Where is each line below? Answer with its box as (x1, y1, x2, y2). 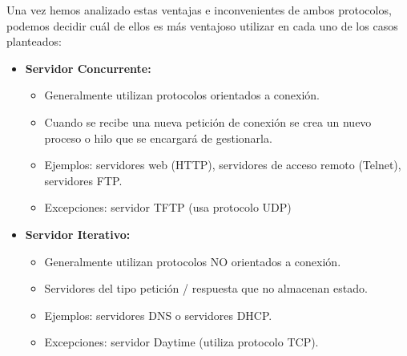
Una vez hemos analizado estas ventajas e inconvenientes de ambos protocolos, (6, 2, 392, 18)
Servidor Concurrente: (25, 59, 151, 76)
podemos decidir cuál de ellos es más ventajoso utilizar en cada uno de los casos (6, 17, 398, 34)
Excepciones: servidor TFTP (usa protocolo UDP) (44, 199, 292, 216)
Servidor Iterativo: (25, 225, 131, 242)
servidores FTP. (44, 172, 123, 188)
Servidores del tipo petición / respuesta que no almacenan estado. (44, 280, 368, 297)
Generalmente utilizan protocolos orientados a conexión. (44, 87, 320, 103)
